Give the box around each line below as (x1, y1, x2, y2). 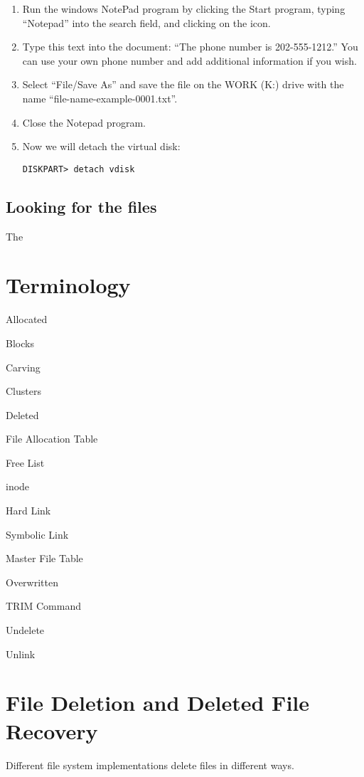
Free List (6, 455, 45, 470)
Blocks (6, 335, 34, 350)
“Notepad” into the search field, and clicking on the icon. (22, 15, 271, 30)
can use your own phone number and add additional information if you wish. (22, 53, 357, 68)
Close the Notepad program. (22, 115, 146, 129)
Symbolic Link (6, 527, 69, 541)
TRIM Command (6, 598, 81, 613)
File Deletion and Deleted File (6, 688, 310, 717)
